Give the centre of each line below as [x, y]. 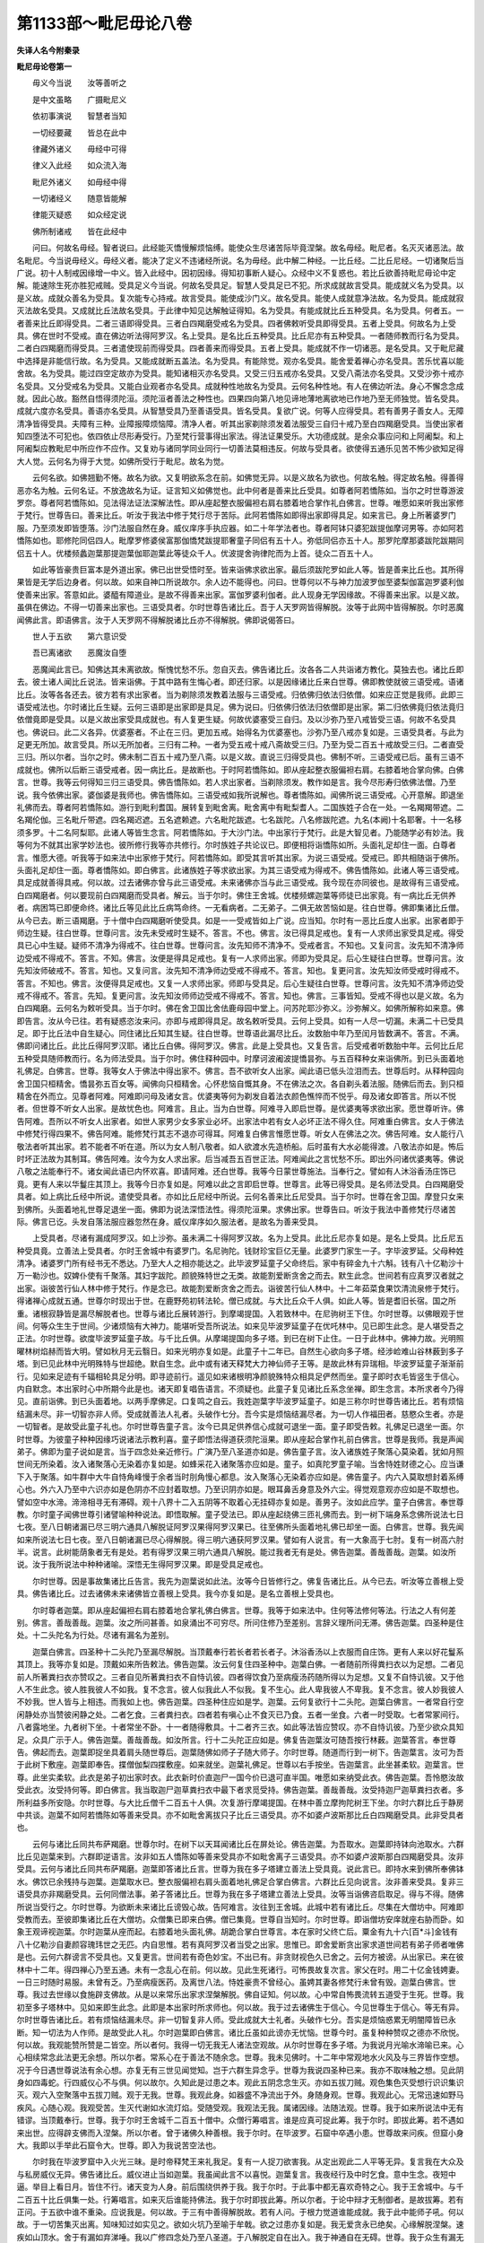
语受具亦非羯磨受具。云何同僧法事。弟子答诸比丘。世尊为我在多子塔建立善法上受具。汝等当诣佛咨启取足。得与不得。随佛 [240, 1894]
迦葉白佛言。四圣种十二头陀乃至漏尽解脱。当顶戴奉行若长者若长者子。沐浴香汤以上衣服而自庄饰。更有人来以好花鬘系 [248, 1652]
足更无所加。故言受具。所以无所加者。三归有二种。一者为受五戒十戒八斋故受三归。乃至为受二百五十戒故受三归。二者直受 [240, 745]
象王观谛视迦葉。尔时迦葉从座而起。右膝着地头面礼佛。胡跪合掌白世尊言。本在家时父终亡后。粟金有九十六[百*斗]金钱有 [238, 1932]
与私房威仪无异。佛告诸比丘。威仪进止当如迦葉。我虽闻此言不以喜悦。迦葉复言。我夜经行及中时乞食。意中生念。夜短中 [236, 2174]
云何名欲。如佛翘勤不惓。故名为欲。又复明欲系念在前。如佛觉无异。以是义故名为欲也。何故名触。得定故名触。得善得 [248, 478]
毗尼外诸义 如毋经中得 [79, 182]
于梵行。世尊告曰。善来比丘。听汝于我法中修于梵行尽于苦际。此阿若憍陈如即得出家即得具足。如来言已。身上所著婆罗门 [236, 515]
